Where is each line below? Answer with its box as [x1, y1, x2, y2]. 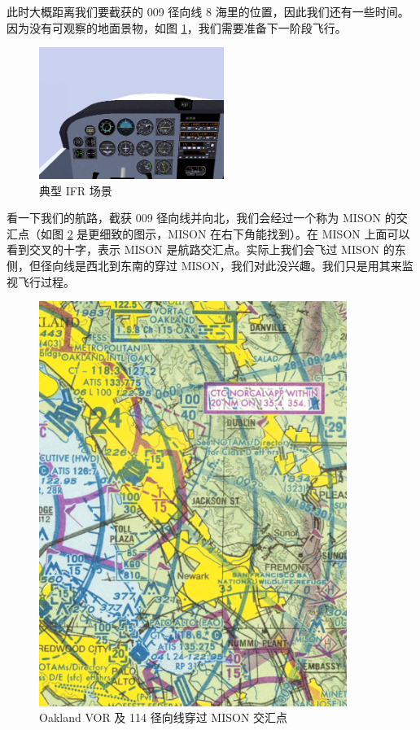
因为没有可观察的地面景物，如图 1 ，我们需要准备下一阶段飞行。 [7, 19, 347, 36]
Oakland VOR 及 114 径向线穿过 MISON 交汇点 [39, 709, 288, 726]
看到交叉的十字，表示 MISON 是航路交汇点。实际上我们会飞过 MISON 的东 [7, 241, 406, 258]
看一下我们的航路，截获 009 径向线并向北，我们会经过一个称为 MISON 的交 [7, 209, 408, 226]
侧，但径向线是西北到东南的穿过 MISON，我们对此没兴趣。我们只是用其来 [7, 257, 402, 274]
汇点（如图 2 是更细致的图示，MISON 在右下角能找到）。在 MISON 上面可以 [7, 225, 410, 242]
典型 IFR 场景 [39, 181, 112, 199]
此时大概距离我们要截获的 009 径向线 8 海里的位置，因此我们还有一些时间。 [7, 3, 409, 20]
